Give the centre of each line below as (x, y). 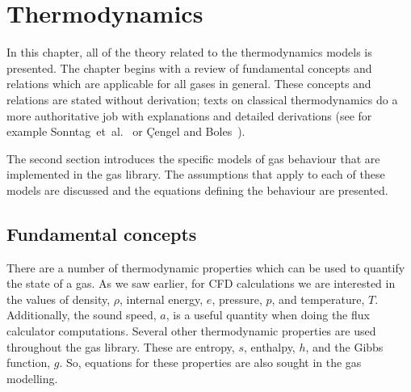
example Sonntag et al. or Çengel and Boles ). (126, 131)
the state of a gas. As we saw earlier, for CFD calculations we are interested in (201, 283)
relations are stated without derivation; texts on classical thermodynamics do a (202, 99)
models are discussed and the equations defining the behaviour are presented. (197, 190)
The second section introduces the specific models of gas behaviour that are (193, 158)
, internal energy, (161, 299)
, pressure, (237, 299)
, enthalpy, (269, 346)
